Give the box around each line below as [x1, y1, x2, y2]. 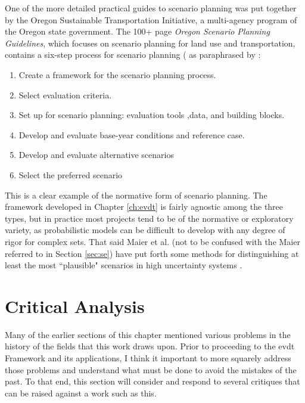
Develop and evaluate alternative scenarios [18, 148, 174, 161]
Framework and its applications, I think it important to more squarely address [5, 352, 291, 364]
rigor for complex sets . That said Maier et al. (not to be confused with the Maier [5, 235, 300, 247]
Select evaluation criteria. [18, 88, 112, 101]
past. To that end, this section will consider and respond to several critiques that [5, 375, 300, 387]
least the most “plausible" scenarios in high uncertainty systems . [5, 259, 242, 271]
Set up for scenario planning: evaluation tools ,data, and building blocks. [18, 108, 285, 121]
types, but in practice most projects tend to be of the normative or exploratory [5, 212, 294, 224]
